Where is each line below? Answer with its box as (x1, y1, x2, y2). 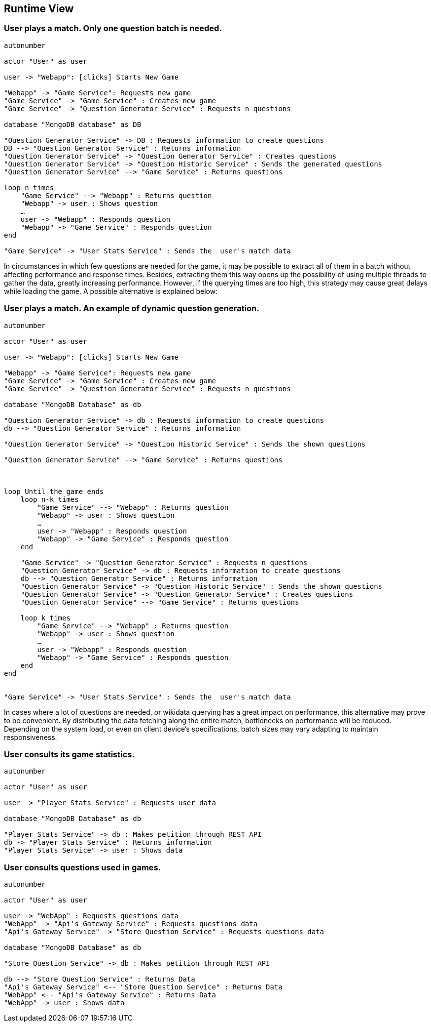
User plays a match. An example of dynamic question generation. (4, 303, 259, 314)
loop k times (20, 614, 71, 622)
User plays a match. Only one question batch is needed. (4, 23, 222, 34)
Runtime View (4, 2, 74, 15)
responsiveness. (4, 733, 57, 741)
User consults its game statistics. (4, 749, 135, 759)
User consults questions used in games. (4, 862, 161, 872)
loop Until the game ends (4, 487, 104, 495)
